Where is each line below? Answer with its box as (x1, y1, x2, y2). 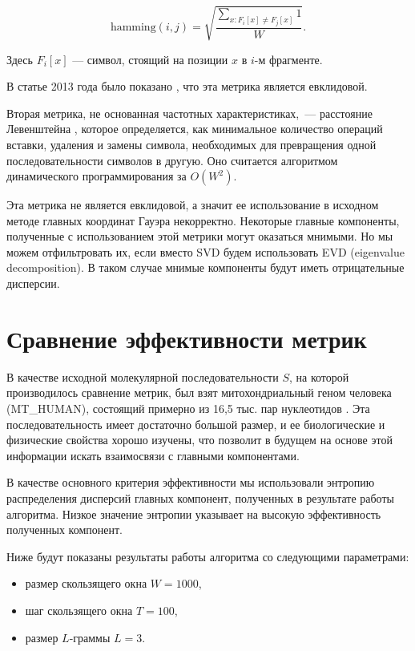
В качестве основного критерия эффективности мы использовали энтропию (6, 474, 375, 491)
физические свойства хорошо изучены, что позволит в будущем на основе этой (6, 431, 393, 448)
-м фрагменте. (254, 51, 323, 67)
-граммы (69, 629, 111, 645)
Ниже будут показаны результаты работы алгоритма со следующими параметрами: (6, 548, 409, 564)
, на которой (288, 368, 349, 385)
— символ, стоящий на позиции (72, 51, 228, 67)
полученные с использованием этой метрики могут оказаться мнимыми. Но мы (6, 228, 393, 245)
